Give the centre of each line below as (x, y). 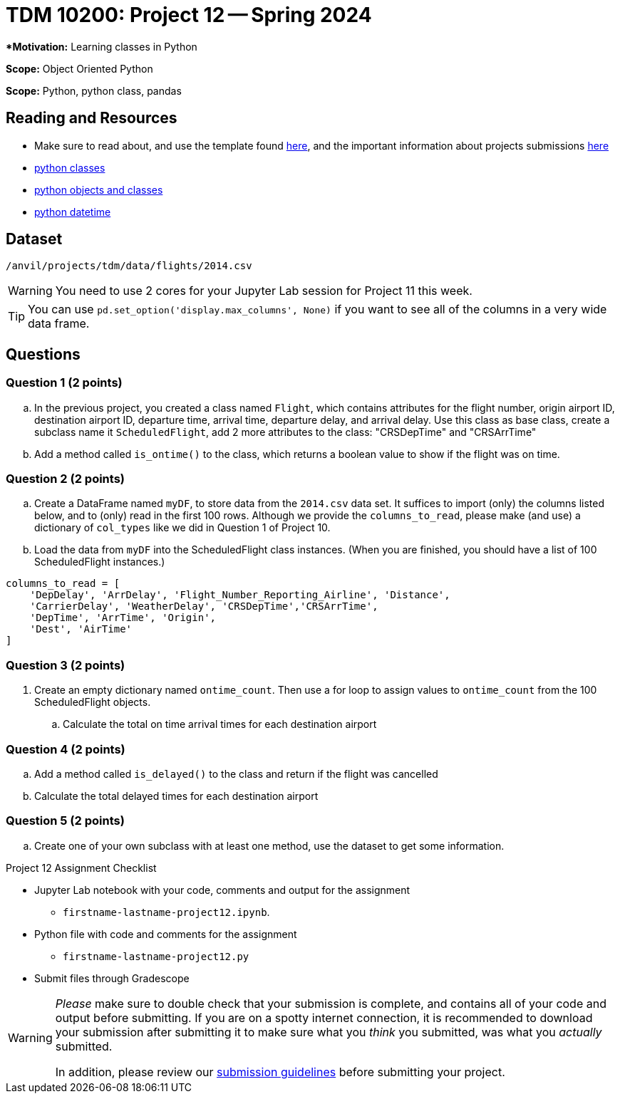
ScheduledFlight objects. (93, 702)
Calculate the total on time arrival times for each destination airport (220, 724)
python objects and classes (99, 189)
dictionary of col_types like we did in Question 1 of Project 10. (182, 528)
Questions (43, 354)
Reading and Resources (92, 118)
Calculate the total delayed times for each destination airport (176, 796)
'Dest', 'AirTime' (81, 629)
